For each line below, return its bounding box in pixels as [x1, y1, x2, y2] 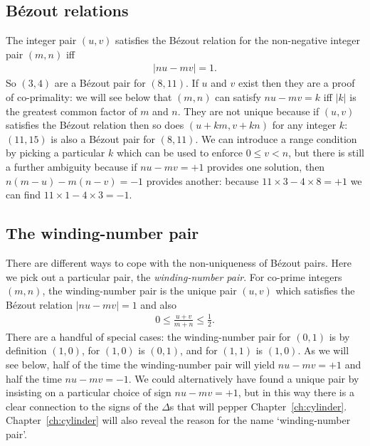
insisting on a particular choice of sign [6, 385, 171, 400]
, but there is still [288, 145, 364, 160]
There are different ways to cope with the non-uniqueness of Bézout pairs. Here [6, 255, 351, 270]
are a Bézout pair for [54, 75, 146, 90]
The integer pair [6, 33, 77, 48]
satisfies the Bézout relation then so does [6, 117, 184, 132]
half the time [6, 371, 62, 386]
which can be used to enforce [116, 145, 243, 160]
